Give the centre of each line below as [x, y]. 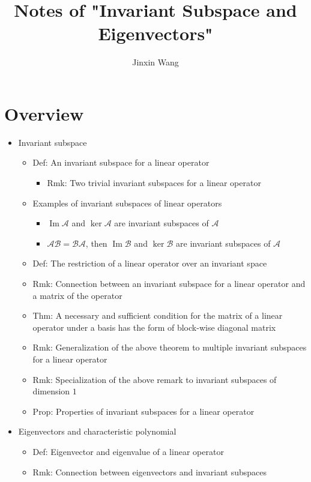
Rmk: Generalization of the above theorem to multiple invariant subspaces [170, 347]
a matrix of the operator [77, 295]
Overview [44, 113]
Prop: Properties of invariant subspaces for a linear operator [143, 411]
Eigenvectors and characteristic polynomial [97, 431]
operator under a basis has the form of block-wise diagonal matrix [154, 327]
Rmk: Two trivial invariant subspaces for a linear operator [154, 183]
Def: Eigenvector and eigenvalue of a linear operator [128, 451]
